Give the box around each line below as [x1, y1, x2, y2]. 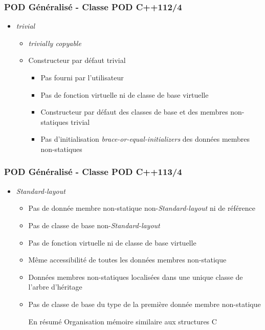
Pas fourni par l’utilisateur [40, 72, 124, 82]
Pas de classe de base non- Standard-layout [28, 219, 160, 230]
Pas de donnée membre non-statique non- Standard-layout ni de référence [28, 203, 256, 213]
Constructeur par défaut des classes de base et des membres [40, 106, 228, 117]
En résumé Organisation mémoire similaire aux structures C [28, 316, 217, 326]
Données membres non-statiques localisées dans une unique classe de [28, 271, 243, 282]
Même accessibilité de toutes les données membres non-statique [28, 254, 227, 265]
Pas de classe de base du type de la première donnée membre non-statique [28, 298, 261, 309]
